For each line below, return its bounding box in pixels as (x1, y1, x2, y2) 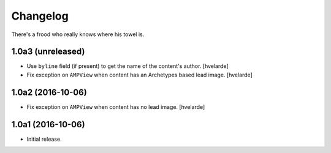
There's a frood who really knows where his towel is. (11, 31, 145, 38)
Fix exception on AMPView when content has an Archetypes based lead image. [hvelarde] (26, 71, 253, 78)
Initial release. (26, 135, 62, 143)
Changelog (11, 9, 69, 23)
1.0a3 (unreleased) (11, 47, 85, 57)
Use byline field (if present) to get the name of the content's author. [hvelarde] (26, 62, 229, 70)
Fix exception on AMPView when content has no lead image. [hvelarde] (26, 103, 205, 110)
